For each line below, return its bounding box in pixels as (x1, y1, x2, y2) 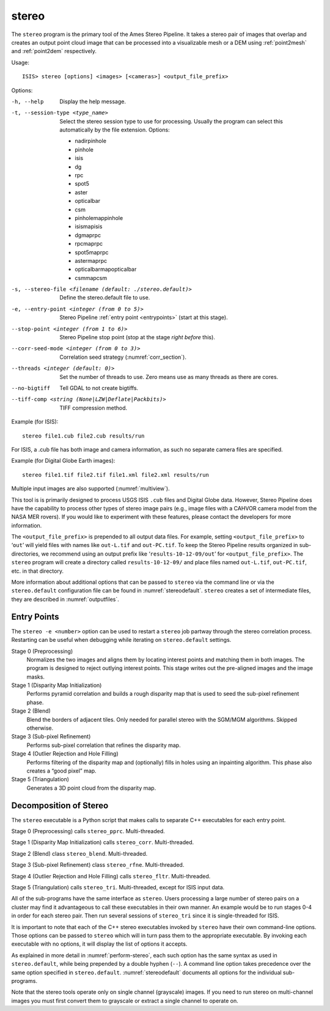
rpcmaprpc (75, 240, 103, 248)
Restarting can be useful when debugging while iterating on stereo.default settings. (11, 636, 232, 644)
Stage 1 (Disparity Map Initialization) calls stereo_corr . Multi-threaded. (11, 839, 194, 846)
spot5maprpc (75, 248, 109, 256)
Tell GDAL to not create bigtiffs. (59, 384, 139, 391)
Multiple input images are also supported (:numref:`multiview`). (11, 485, 170, 492)
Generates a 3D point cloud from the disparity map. (26, 784, 156, 792)
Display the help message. (59, 98, 127, 105)
